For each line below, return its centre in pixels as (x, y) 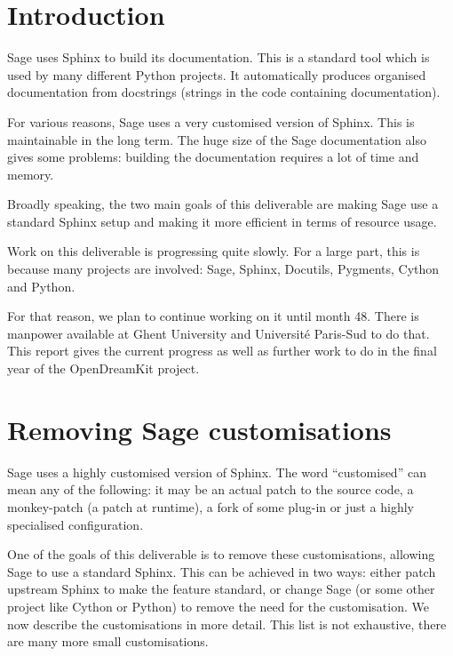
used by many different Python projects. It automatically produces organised (217, 74)
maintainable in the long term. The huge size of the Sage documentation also (217, 139)
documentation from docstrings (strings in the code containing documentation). (224, 92)
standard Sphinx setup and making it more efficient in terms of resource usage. (222, 221)
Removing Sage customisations (199, 429)
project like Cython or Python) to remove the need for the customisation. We (218, 606)
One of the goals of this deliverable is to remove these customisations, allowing (221, 554)
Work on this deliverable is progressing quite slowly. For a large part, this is (214, 251)
